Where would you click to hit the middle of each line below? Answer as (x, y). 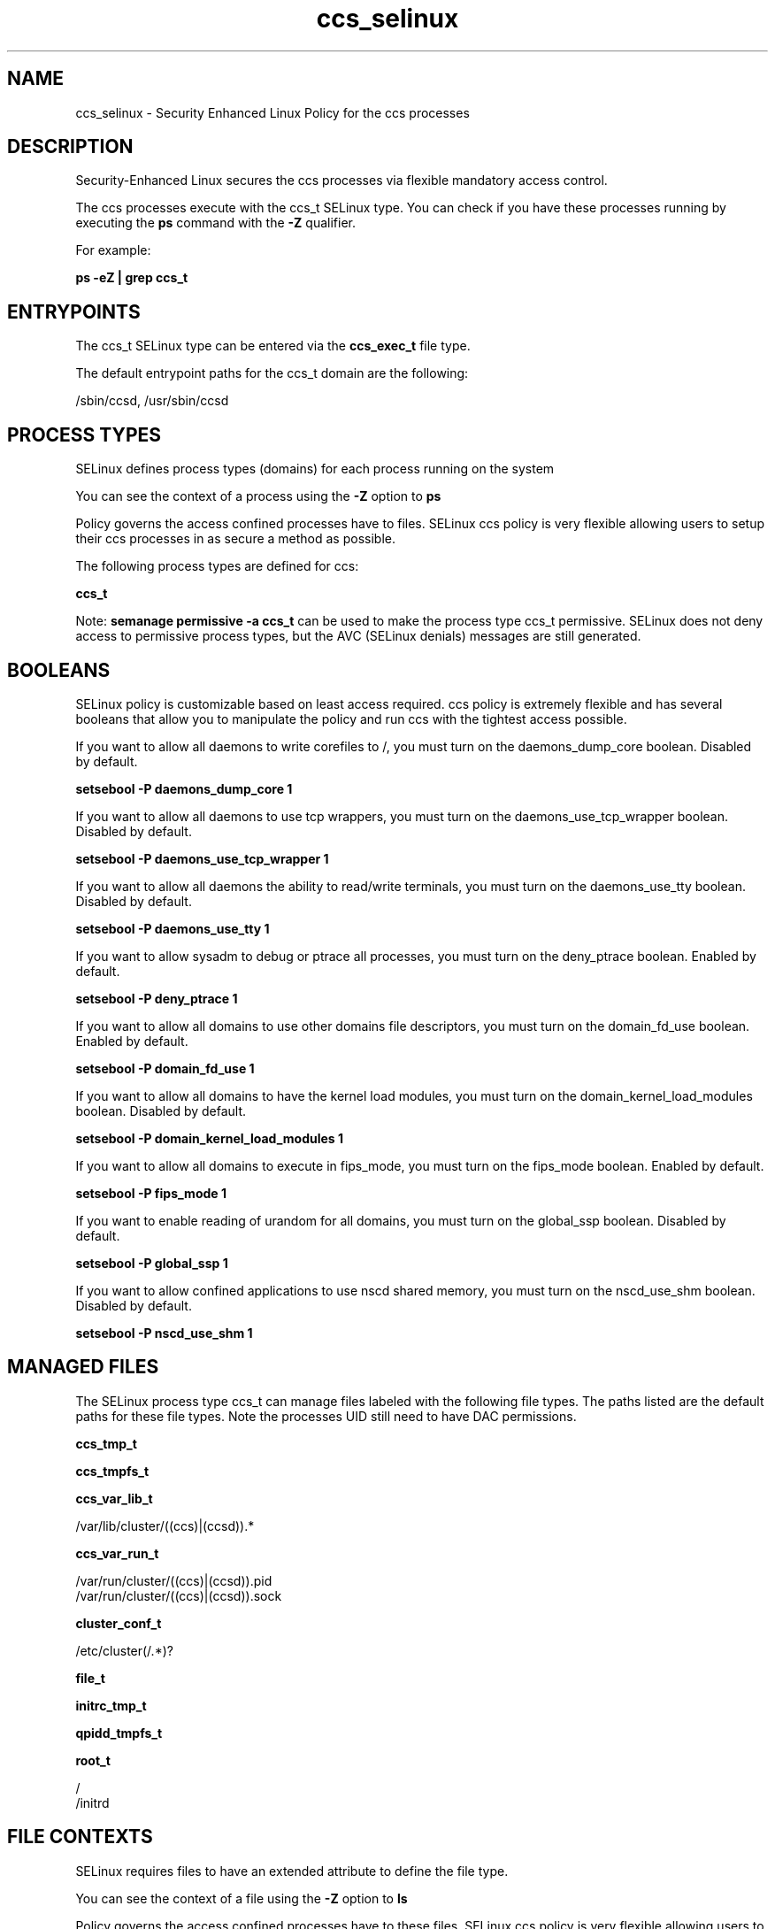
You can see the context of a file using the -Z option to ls (242, 1898)
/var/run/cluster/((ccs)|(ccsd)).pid (174, 1580)
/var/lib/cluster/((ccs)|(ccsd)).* (165, 1526)
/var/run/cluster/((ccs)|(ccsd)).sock (179, 1595)
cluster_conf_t (119, 1623)
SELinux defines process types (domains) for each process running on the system (315, 469)
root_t (93, 1760)
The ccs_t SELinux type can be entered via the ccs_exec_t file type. (273, 346)
